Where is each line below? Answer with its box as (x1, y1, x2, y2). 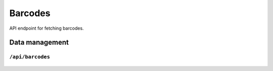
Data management (9, 38, 69, 47)
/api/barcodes (9, 53, 51, 60)
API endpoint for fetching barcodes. (9, 25, 84, 31)
